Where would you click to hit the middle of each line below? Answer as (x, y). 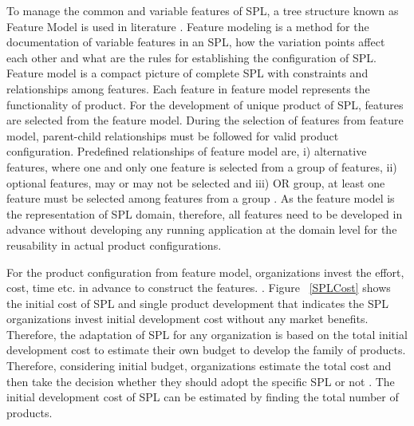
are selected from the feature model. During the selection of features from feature (205, 120)
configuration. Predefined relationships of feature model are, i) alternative (187, 151)
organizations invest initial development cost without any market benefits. (187, 319)
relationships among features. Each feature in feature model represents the (188, 88)
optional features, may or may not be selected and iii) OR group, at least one (196, 182)
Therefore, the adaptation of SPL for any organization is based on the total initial (207, 334)
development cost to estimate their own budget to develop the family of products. (206, 350)
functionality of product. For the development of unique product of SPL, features (205, 104)
